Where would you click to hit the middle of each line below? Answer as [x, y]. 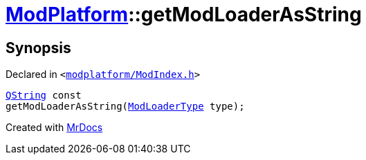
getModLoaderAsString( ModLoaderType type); [125, 107]
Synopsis [38, 48]
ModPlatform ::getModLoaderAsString [184, 14]
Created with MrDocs [54, 128]
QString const [44, 96]
